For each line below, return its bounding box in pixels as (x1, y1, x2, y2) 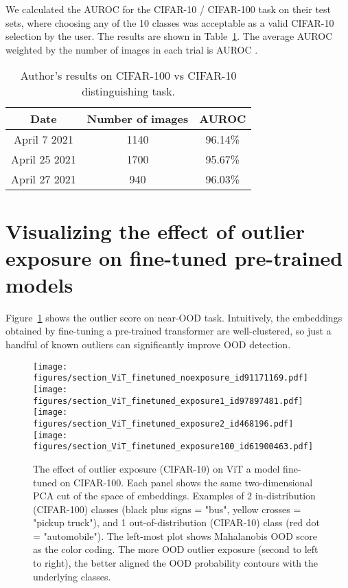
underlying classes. (33, 569, 111, 583)
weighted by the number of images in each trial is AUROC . (5, 42, 258, 56)
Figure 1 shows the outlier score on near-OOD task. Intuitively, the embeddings (5, 310, 343, 324)
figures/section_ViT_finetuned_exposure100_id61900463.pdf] (33, 442, 314, 452)
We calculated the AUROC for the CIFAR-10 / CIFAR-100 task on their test (5, 2, 332, 16)
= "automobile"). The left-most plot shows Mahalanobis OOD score (33, 528, 317, 543)
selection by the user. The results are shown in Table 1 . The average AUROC (5, 29, 333, 43)
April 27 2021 (11, 171, 76, 188)
